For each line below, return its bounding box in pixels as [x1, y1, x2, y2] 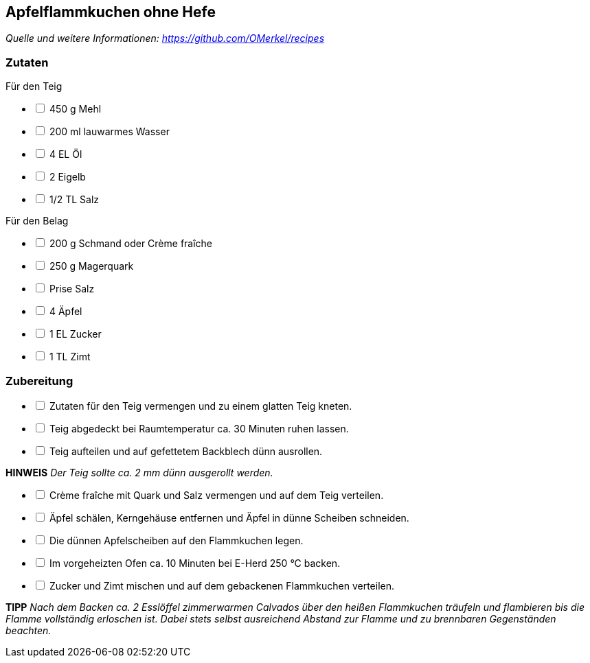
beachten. [5, 624, 52, 636]
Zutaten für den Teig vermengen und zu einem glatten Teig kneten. [49, 399, 352, 412]
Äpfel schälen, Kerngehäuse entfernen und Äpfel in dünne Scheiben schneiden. [49, 511, 409, 524]
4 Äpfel [49, 305, 82, 318]
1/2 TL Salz [49, 194, 100, 206]
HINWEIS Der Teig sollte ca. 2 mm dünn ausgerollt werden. [5, 466, 273, 478]
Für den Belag [5, 215, 69, 227]
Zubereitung [5, 373, 73, 388]
